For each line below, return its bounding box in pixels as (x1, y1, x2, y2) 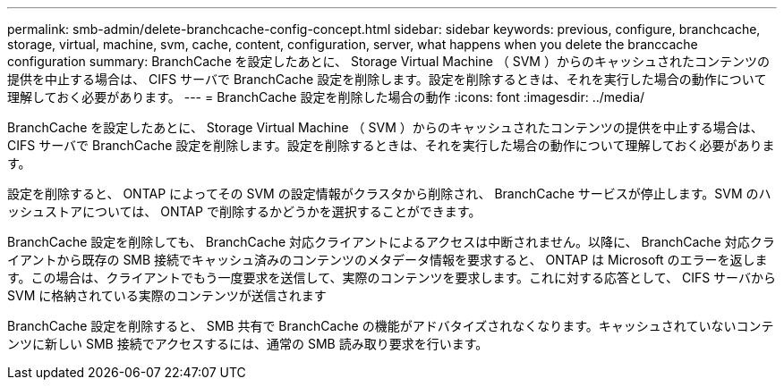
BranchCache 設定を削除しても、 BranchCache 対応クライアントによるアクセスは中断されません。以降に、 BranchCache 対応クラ (7, 234, 775, 249)
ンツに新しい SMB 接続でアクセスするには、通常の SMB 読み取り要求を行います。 (7, 336, 489, 351)
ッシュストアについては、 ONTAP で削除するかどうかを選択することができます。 (7, 204, 481, 219)
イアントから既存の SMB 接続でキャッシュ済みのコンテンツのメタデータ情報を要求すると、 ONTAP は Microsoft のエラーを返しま (7, 252, 768, 267)
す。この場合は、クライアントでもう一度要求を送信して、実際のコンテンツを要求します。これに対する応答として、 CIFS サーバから (7, 270, 776, 285)
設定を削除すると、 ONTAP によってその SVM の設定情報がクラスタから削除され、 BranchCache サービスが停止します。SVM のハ (7, 186, 771, 201)
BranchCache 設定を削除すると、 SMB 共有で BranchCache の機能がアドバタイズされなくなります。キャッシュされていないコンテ (7, 318, 774, 333)
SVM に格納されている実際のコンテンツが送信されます (7, 288, 327, 303)
